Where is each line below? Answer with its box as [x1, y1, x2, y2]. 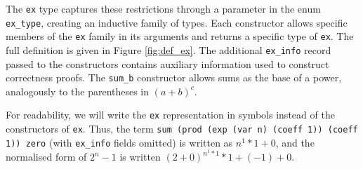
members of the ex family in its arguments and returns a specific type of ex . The [6, 29, 354, 43]
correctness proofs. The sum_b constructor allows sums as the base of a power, [6, 70, 342, 85]
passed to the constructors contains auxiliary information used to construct [6, 56, 329, 71]
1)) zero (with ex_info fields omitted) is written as [6, 135, 233, 149]
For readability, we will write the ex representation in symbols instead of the [6, 107, 335, 122]
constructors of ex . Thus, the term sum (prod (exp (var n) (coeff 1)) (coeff [6, 121, 358, 136]
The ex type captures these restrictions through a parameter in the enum [6, 1, 321, 15]
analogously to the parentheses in [6, 83, 150, 98]
